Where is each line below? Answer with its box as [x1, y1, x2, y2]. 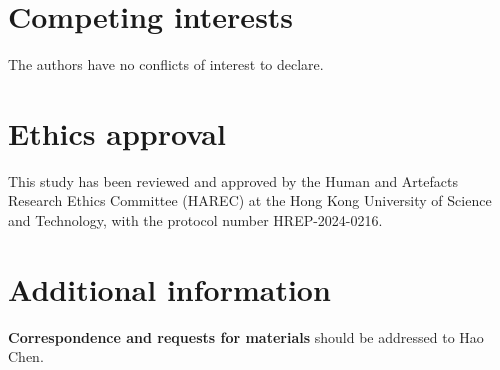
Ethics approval [8, 112, 226, 153]
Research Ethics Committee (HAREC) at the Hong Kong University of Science [8, 190, 492, 211]
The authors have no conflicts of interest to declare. [8, 54, 324, 75]
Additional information [8, 268, 331, 309]
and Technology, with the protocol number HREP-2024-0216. [8, 210, 383, 231]
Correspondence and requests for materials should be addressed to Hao [8, 326, 484, 347]
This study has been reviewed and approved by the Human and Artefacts [8, 170, 458, 191]
